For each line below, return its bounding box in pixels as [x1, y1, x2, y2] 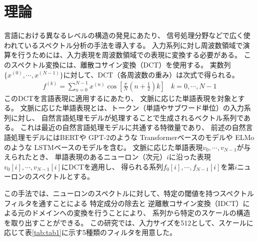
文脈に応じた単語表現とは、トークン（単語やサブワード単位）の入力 [20, 102, 244, 113]
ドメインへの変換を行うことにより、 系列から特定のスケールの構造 [31, 207, 251, 218]
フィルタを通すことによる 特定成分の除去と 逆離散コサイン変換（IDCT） [4, 197, 243, 208]
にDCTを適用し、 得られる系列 [61, 161, 163, 171]
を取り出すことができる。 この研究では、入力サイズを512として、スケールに [4, 217, 254, 227]
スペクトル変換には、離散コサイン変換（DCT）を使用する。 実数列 [10, 59, 231, 69]
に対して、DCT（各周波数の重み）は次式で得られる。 [63, 69, 239, 79]
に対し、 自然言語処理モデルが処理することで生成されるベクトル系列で [10, 112, 244, 122]
